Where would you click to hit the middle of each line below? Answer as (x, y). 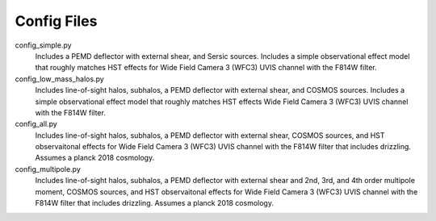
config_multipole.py (48, 169)
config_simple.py (43, 45)
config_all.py (36, 124)
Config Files (56, 21)
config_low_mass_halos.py (59, 79)
